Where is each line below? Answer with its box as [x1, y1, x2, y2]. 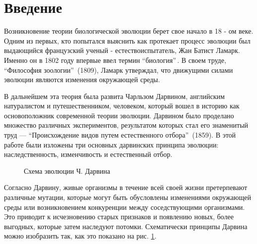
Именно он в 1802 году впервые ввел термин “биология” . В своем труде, [4, 54, 226, 65]
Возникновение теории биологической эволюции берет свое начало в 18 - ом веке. [4, 26, 254, 36]
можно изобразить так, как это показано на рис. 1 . [4, 231, 157, 241]
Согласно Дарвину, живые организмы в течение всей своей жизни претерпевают [4, 182, 248, 193]
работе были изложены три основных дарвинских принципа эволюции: [4, 139, 219, 149]
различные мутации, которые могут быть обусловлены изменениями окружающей [4, 192, 251, 202]
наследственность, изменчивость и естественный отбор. [4, 149, 173, 159]
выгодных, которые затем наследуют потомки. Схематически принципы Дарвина [4, 221, 248, 231]
